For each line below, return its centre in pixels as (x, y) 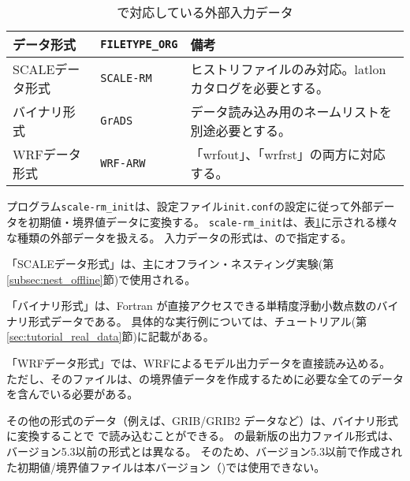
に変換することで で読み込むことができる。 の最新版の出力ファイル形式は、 (203, 436)
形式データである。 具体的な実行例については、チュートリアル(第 (198, 321)
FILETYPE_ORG (139, 45)
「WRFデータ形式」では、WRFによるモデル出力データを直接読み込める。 (199, 363)
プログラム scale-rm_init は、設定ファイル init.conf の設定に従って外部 (190, 206)
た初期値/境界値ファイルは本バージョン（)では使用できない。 (166, 466)
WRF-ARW (123, 164)
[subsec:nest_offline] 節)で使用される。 (101, 279)
